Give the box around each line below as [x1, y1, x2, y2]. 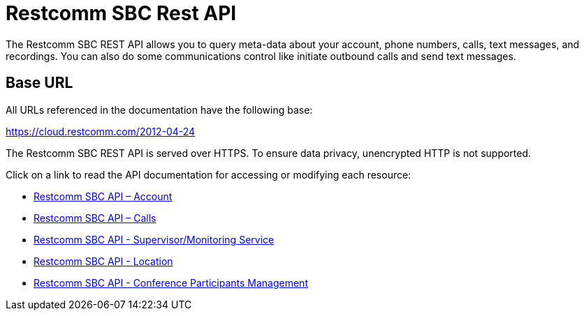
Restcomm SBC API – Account [34, 190, 173, 202]
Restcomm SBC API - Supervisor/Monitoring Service [34, 233, 275, 246]
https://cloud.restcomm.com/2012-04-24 [6, 125, 196, 137]
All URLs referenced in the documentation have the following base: [6, 103, 313, 116]
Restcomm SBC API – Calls [34, 211, 156, 224]
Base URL [6, 74, 73, 92]
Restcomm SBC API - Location [34, 255, 173, 267]
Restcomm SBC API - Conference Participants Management [34, 276, 308, 289]
